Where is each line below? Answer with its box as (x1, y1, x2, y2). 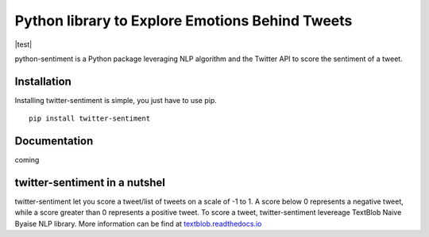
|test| (14, 40, 33, 49)
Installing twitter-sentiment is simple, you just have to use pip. (14, 95, 218, 105)
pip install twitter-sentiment (29, 114, 151, 123)
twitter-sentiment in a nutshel (14, 175, 166, 189)
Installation (14, 75, 71, 88)
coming (14, 155, 40, 165)
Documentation (14, 135, 94, 148)
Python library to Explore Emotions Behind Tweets (14, 12, 353, 29)
